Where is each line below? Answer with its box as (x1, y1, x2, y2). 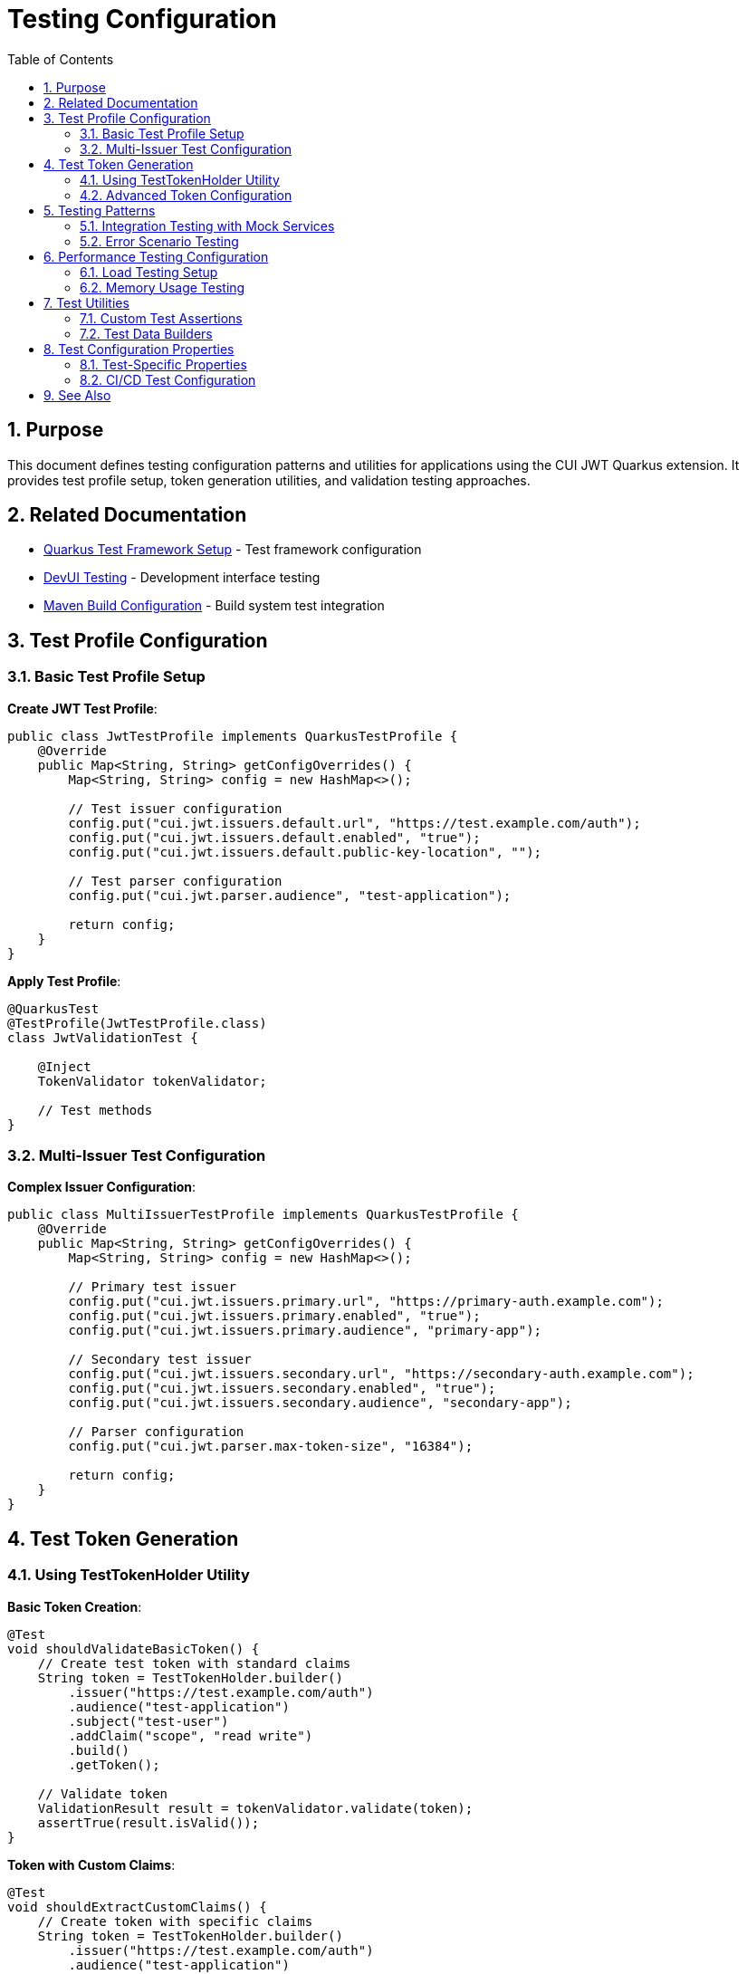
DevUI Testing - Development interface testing (43, 570, 321, 586)
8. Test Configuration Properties (43, 340, 235, 357)
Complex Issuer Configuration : (7, 1179, 196, 1195)
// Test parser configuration (68, 873, 283, 888)
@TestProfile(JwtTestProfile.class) (7, 1015, 267, 1030)
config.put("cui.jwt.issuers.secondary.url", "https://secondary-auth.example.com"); (68, 1366, 694, 1382)
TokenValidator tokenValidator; (37, 1073, 267, 1088)
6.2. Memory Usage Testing (80, 279, 245, 295)
